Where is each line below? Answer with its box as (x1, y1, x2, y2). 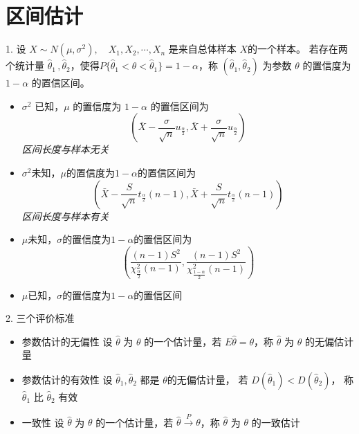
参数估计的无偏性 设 (21, 334, 113, 348)
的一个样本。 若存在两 (248, 42, 348, 56)
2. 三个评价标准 (6, 311, 75, 325)
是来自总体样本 (168, 42, 237, 56)
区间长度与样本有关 (21, 208, 109, 223)
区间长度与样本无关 (21, 142, 109, 156)
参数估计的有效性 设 (21, 372, 113, 386)
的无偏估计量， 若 (167, 372, 248, 386)
